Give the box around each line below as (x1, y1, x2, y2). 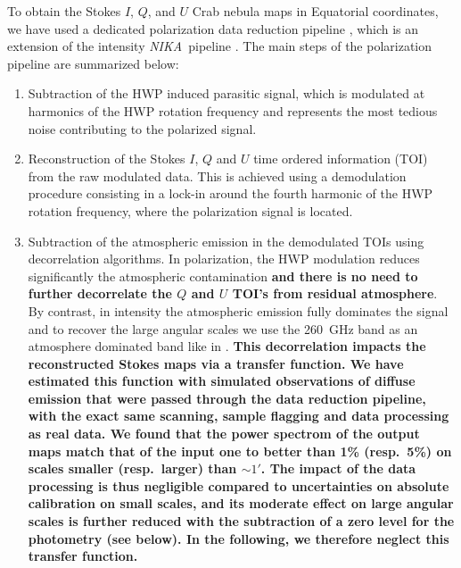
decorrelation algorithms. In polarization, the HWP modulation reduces (28, 249, 420, 268)
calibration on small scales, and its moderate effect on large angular (28, 494, 454, 513)
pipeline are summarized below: (7, 54, 179, 72)
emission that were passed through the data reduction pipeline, (28, 388, 426, 407)
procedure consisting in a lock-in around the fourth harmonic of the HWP (28, 184, 433, 203)
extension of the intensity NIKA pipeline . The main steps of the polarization (7, 37, 432, 55)
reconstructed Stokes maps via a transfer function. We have (28, 354, 404, 372)
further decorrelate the (28, 284, 172, 303)
